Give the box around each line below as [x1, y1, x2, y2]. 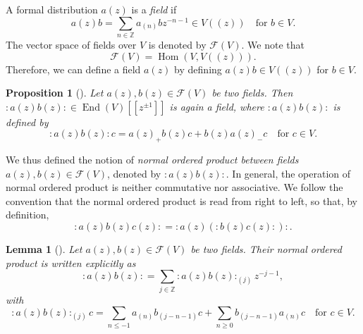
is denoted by [148, 37, 207, 51]
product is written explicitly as [6, 255, 136, 270]
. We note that [241, 37, 304, 51]
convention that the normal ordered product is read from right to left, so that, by [6, 193, 358, 208]
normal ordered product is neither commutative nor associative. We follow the [6, 180, 343, 194]
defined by [6, 114, 49, 129]
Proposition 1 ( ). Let [6, 85, 104, 100]
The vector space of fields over [6, 37, 137, 51]
